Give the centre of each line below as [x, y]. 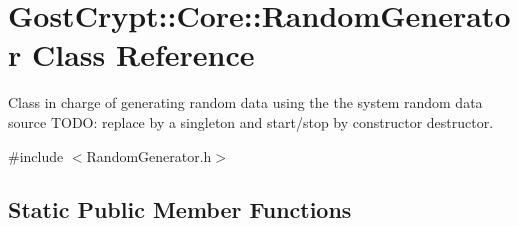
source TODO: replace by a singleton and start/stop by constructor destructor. [251, 121]
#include [36, 155]
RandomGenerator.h [149, 155]
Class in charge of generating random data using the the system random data [245, 102]
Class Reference [143, 54]
